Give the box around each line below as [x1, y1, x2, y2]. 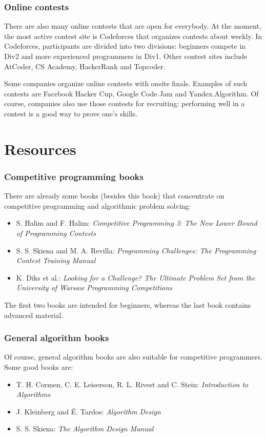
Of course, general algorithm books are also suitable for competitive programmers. [4, 351, 262, 362]
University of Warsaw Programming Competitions [16, 282, 172, 293]
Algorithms [16, 389, 51, 400]
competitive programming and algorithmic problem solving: [4, 200, 191, 211]
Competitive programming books [4, 170, 144, 183]
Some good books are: [4, 361, 73, 372]
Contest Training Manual [16, 255, 96, 266]
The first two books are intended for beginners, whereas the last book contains [4, 299, 251, 310]
